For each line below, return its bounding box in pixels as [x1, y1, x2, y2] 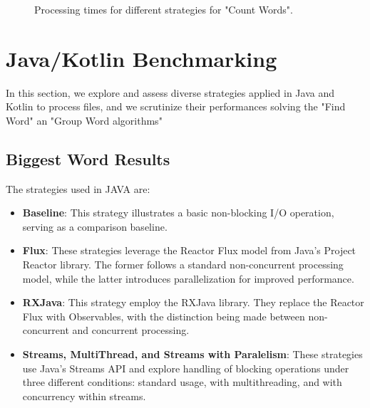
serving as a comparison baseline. [22, 219, 168, 234]
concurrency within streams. [22, 388, 146, 403]
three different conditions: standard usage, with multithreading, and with [22, 375, 342, 389]
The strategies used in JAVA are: [6, 181, 150, 196]
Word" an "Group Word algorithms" [6, 113, 163, 127]
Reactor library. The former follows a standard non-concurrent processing [22, 257, 344, 272]
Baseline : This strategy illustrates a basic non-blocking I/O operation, [22, 205, 334, 220]
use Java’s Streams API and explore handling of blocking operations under [22, 360, 349, 375]
